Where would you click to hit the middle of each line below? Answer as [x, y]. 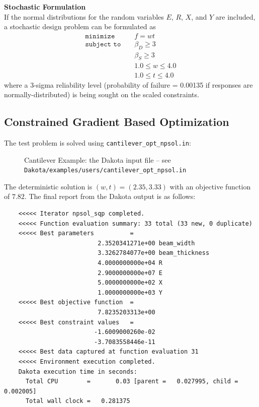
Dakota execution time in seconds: [78, 371]
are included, [235, 16]
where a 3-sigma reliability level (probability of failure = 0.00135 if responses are [128, 84]
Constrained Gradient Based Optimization [117, 122]
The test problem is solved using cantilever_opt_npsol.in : [98, 142]
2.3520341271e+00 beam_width [146, 243]
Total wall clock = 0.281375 [78, 401]
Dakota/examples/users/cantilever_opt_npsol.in [105, 171]
